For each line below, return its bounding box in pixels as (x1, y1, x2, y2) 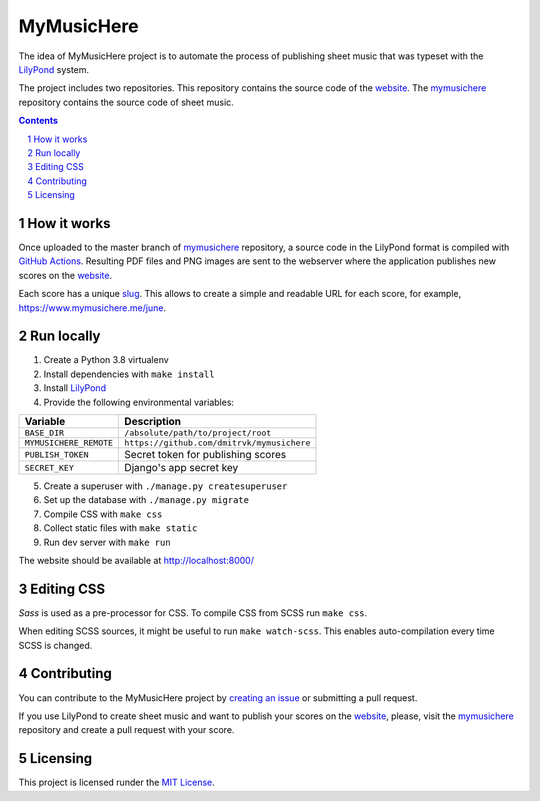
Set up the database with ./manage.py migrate (43, 494, 250, 506)
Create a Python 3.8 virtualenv (43, 354, 169, 366)
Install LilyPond (43, 382, 107, 394)
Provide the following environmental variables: (43, 396, 235, 408)
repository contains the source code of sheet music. (18, 96, 234, 108)
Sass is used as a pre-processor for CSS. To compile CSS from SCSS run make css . (18, 606, 368, 619)
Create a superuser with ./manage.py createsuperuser (43, 480, 288, 492)
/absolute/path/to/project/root (124, 428, 272, 438)
